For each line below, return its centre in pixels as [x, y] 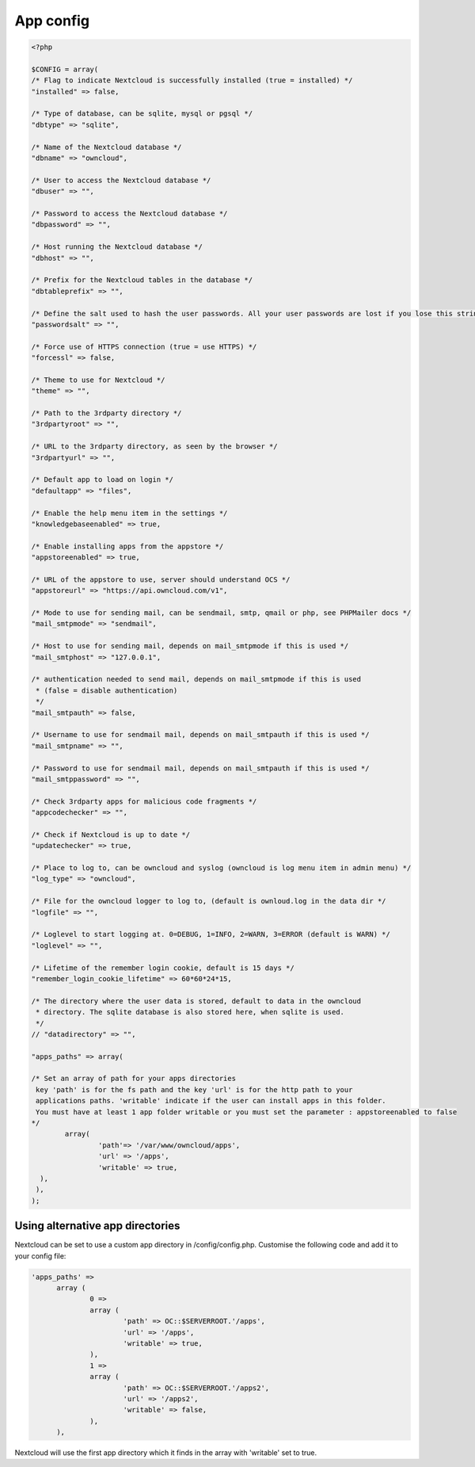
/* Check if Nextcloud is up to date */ [110, 835]
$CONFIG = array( [65, 69]
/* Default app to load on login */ [103, 480]
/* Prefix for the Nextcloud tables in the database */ [142, 280]
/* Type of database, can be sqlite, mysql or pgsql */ [142, 114]
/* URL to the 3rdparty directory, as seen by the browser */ [154, 447]
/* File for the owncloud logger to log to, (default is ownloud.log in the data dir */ [209, 901]
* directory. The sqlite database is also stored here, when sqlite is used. [190, 1012]
